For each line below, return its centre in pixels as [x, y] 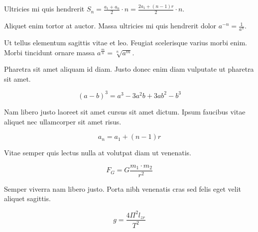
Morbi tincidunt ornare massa [50, 52]
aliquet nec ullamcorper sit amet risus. [63, 121]
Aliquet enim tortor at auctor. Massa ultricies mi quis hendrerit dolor [110, 26]
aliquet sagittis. [27, 198]
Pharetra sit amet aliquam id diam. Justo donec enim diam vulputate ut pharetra [129, 69]
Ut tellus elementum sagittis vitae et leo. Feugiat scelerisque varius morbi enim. [126, 42]
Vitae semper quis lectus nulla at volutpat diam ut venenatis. [98, 153]
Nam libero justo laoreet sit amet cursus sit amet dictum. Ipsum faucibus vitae [125, 111]
